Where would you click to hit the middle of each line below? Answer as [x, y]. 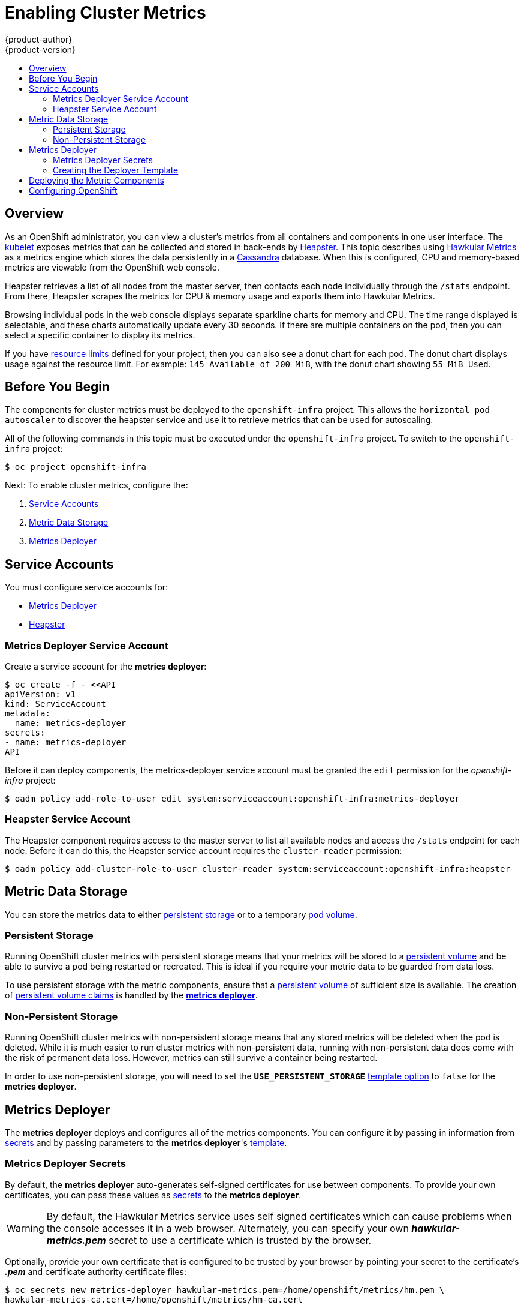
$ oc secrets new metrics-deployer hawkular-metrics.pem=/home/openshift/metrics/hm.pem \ [225, 1290]
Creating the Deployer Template [116, 170]
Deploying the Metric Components [97, 180]
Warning [25, 1228]
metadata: [28, 714]
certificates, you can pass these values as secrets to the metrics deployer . [153, 1195]
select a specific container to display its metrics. [100, 335]
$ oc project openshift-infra [76, 467]
